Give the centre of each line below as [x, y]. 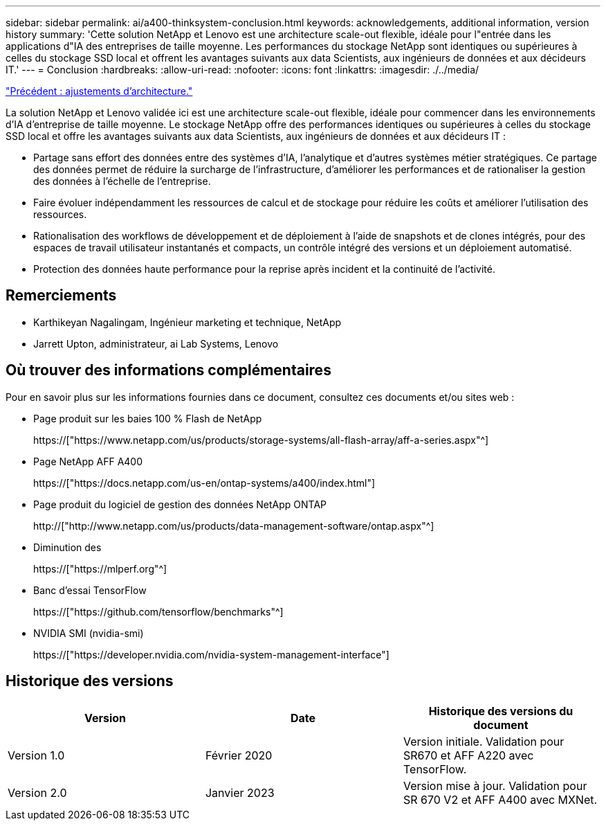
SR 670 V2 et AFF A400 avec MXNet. [500, 799]
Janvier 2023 [240, 792]
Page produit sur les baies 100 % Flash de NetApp [148, 418]
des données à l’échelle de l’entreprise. [122, 181]
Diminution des [67, 547]
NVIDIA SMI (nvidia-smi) [89, 633]
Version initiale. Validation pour [484, 741]
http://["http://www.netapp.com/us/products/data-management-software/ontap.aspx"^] [234, 526]
